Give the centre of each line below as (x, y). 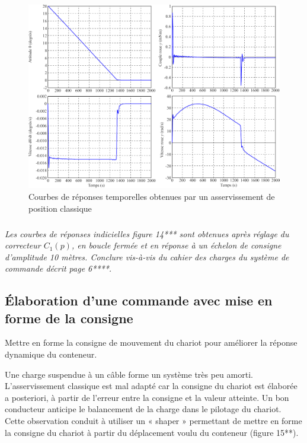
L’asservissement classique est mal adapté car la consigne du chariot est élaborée (151, 386)
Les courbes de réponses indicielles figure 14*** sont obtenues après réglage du (147, 233)
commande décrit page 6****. (58, 268)
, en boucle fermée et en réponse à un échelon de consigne (176, 245)
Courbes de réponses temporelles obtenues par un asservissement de (152, 196)
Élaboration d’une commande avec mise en (139, 300)
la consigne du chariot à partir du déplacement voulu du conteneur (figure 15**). (152, 432)
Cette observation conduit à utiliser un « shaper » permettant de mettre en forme (153, 421)
